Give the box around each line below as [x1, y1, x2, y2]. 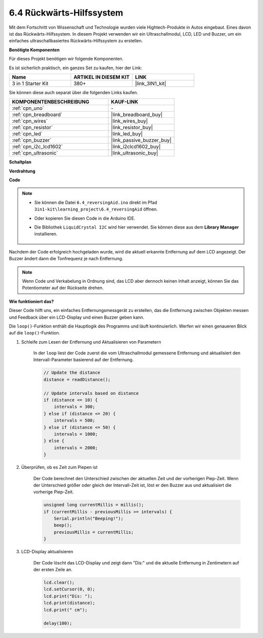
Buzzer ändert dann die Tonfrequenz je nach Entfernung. [9, 256, 124, 262]
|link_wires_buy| [111, 117, 148, 124]
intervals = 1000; [54, 431, 98, 437]
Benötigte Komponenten [9, 47, 60, 53]
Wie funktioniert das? [9, 298, 54, 304]
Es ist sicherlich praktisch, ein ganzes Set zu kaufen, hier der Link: [9, 65, 142, 71]
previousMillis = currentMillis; [54, 529, 134, 535]
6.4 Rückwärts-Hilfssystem [9, 7, 124, 18]
